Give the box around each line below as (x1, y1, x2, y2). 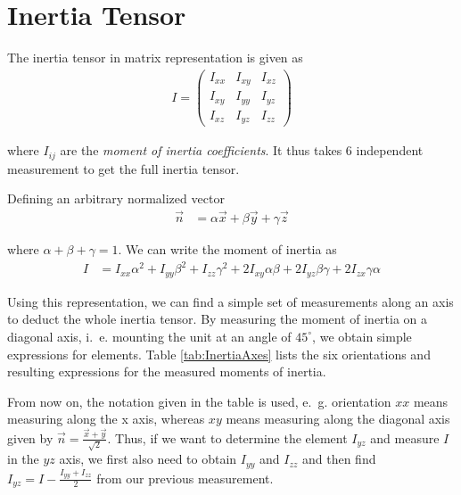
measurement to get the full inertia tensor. (7, 159, 240, 177)
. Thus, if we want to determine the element (107, 428, 348, 447)
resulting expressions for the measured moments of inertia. (7, 362, 326, 381)
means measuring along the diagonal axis (226, 409, 450, 428)
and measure (370, 428, 440, 447)
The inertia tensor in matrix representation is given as (7, 48, 303, 67)
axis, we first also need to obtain (59, 450, 237, 468)
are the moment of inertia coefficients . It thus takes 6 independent (60, 141, 424, 160)
